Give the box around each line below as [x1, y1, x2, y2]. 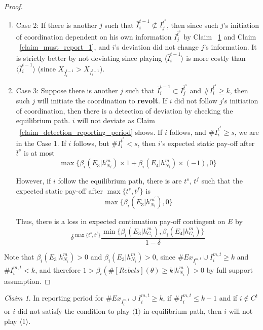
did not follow [174, 95, 217, 106]
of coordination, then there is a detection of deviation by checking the [16, 105, 233, 116]
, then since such [166, 19, 218, 30]
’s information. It [204, 42, 257, 52]
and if [219, 292, 238, 303]
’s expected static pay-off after [160, 137, 255, 148]
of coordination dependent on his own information [16, 31, 172, 42]
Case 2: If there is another [16, 19, 97, 30]
